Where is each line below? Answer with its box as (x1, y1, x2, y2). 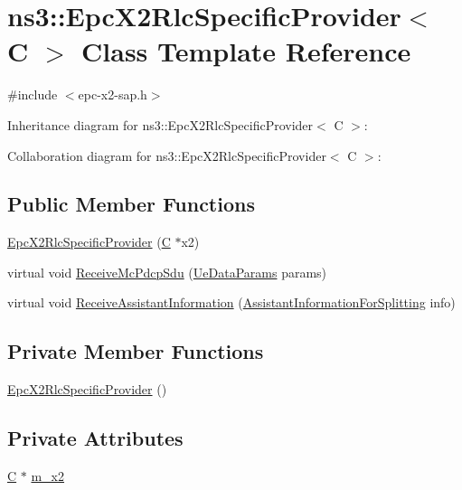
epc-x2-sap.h (78, 85, 147, 104)
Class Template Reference (81, 33, 411, 70)
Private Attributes (7, 424, 184, 452)
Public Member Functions (7, 190, 255, 218)
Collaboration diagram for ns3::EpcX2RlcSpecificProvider (7, 146, 326, 165)
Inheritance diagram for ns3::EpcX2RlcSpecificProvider (7, 115, 314, 134)
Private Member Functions (7, 337, 264, 365)
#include (7, 85, 58, 104)
